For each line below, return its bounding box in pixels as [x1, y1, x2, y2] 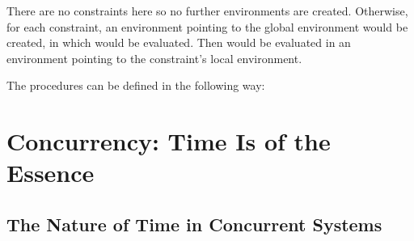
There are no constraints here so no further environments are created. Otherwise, [6, 2, 408, 19]
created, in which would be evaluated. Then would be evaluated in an [6, 34, 351, 51]
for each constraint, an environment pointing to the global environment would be [6, 18, 408, 35]
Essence [6, 156, 95, 189]
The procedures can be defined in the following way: [6, 77, 265, 94]
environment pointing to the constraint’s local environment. [6, 49, 302, 66]
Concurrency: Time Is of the [6, 125, 331, 158]
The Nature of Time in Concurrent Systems [6, 211, 382, 236]
